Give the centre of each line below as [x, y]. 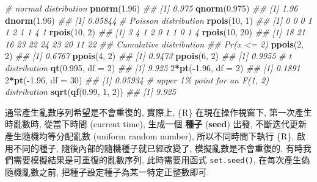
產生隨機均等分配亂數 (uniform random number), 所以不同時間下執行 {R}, [150, 135]
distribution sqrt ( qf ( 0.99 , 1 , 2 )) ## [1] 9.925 [90, 92]
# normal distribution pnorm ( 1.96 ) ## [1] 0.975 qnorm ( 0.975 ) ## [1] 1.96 [151, 8]
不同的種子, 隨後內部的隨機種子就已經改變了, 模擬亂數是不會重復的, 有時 [158, 148]
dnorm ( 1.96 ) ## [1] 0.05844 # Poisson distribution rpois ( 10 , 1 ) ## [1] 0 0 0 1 [158, 20]
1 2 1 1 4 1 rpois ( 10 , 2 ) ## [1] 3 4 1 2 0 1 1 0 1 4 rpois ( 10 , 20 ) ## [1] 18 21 [155, 32]
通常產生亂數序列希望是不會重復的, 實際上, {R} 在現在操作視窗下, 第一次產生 [158, 112]
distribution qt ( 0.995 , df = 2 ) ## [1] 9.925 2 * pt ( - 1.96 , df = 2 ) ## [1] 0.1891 [153, 67]
